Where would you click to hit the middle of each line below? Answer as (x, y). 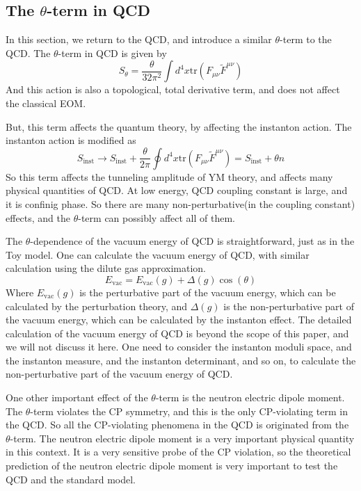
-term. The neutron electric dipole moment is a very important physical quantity (182, 438)
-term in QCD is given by (112, 53)
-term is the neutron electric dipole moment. (250, 397)
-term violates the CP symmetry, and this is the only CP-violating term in (189, 411)
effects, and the (38, 217)
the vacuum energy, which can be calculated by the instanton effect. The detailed (179, 320)
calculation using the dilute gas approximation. (106, 268)
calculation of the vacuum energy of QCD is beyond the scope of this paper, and (177, 333)
